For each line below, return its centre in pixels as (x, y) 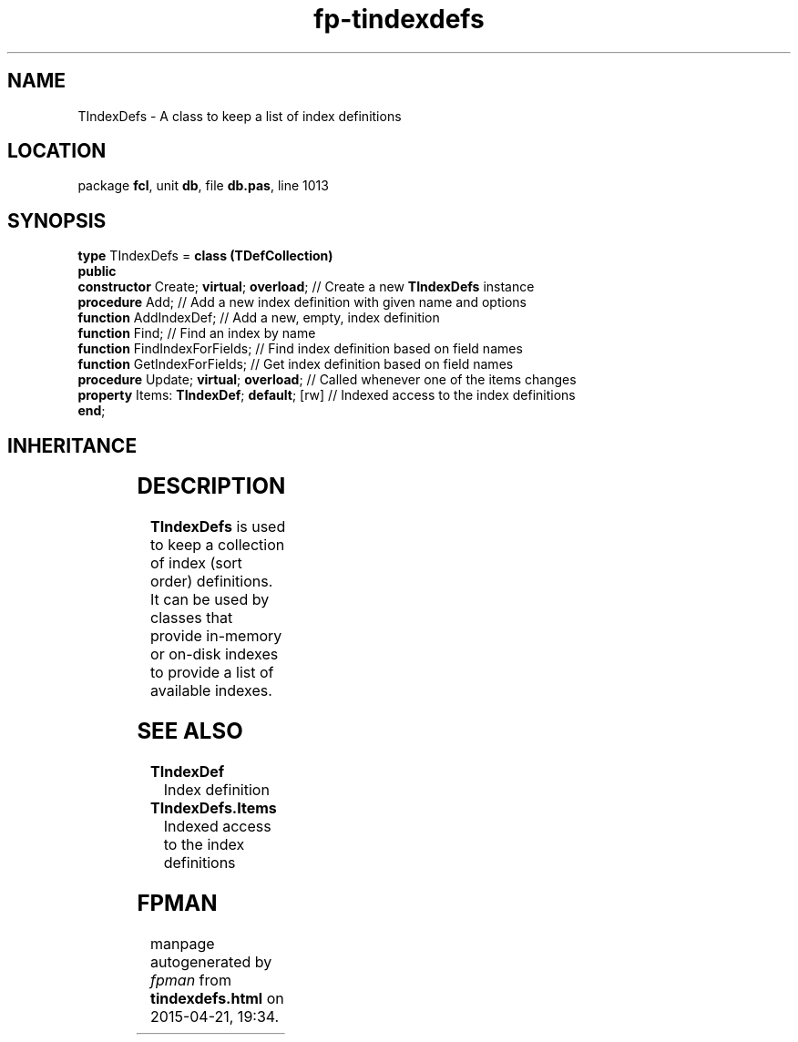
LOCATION (57, 151)
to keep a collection (218, 545)
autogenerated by (211, 961)
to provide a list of (212, 673)
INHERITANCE (72, 445)
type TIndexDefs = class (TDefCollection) (205, 256)
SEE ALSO (190, 730)
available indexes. (211, 691)
